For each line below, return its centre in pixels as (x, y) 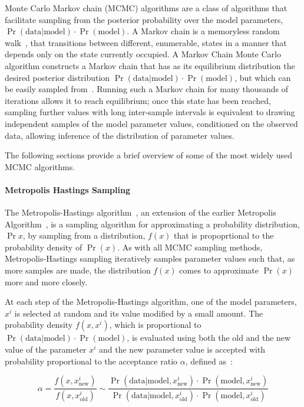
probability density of (44, 247)
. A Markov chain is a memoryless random (203, 31)
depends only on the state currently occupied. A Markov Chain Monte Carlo (143, 54)
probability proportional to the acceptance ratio (91, 361)
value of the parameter (46, 349)
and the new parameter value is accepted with (182, 349)
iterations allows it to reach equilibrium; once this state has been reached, (138, 100)
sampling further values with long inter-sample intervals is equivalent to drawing (150, 112)
